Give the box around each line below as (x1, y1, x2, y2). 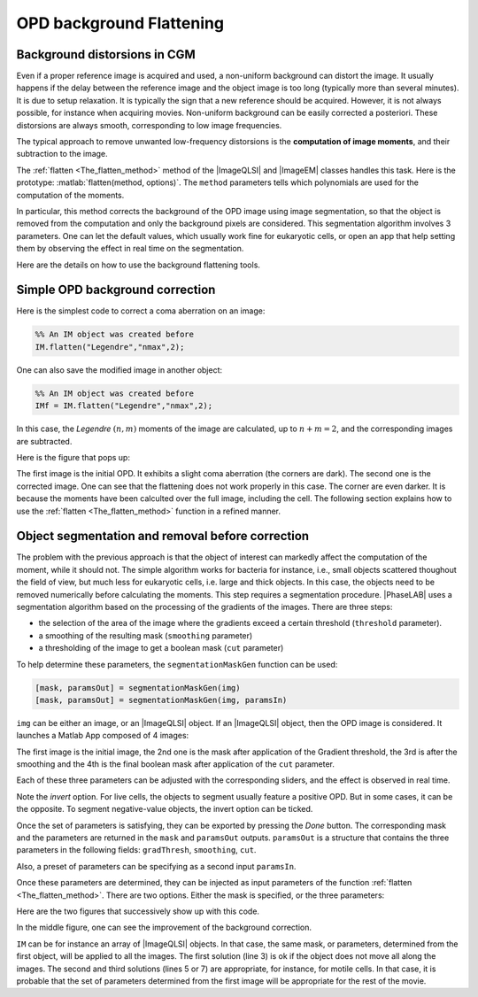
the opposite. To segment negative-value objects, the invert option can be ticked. (16, 804, 313, 815)
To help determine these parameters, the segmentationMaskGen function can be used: (16, 659, 338, 669)
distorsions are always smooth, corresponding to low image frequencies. (16, 120, 282, 130)
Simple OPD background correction (16, 282, 216, 298)
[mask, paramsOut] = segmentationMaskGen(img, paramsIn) (35, 695, 288, 705)
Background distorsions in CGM (16, 47, 197, 62)
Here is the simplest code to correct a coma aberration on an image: (16, 305, 266, 316)
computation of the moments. (16, 189, 125, 200)
